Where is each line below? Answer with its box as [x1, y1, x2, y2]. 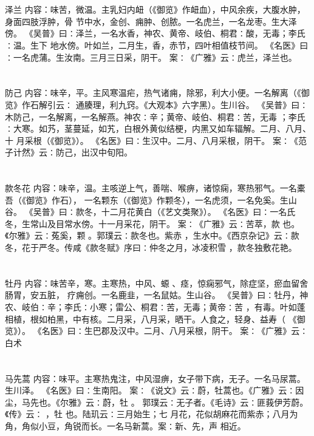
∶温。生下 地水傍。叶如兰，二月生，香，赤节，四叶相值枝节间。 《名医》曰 [5, 38, 309, 51]
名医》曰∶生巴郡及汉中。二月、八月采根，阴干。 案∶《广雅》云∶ [41, 324, 309, 337]
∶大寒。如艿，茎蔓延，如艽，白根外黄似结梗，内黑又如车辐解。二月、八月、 [5, 122, 311, 135]
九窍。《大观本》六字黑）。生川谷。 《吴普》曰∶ [118, 98, 309, 111]
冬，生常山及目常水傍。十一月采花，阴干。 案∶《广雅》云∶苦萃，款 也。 [5, 217, 300, 230]
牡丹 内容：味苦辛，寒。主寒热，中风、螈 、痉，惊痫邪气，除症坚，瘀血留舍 [5, 276, 309, 289]
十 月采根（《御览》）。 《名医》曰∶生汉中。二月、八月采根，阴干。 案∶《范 [5, 134, 307, 146]
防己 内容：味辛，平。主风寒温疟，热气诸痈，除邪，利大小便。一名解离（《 [5, 86, 301, 99]
